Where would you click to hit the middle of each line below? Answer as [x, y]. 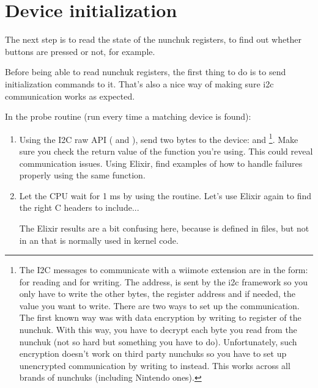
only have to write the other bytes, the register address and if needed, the [157, 294]
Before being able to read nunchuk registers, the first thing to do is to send [146, 72]
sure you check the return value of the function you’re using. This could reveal [166, 151]
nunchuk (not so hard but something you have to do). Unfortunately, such [158, 341]
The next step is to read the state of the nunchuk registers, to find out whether [153, 39]
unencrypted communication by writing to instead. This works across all [155, 365]
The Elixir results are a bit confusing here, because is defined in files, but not [164, 228]
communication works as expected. [70, 96]
